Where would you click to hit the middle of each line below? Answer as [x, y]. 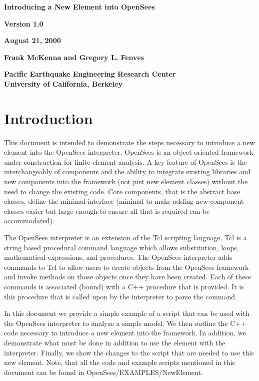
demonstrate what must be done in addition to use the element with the [115, 342]
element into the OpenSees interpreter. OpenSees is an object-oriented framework [129, 152]
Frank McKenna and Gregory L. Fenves [74, 57]
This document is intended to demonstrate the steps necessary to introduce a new [129, 142]
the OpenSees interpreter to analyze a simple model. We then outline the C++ [125, 323]
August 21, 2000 [32, 40]
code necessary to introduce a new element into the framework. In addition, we [125, 333]
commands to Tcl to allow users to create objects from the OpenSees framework [126, 267]
